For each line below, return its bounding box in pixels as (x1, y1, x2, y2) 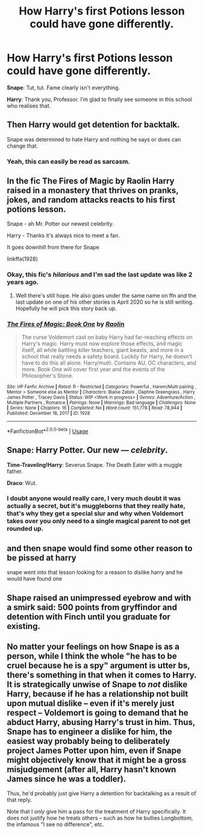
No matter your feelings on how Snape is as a (7, 642, 180, 652)
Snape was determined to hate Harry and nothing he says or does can (7, 135, 181, 143)
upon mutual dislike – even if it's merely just (7, 699, 175, 709)
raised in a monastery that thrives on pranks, (7, 186, 179, 196)
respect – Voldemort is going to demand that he (7, 708, 189, 718)
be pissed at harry (7, 552, 77, 563)
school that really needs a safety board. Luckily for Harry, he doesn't (21, 353, 192, 360)
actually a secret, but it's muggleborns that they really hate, (7, 502, 186, 510)
